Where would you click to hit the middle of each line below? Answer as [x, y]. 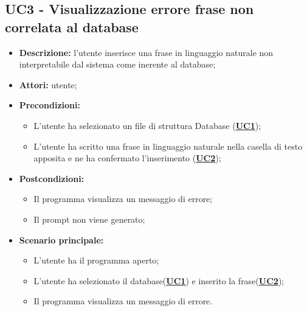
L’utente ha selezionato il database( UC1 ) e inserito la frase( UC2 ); [159, 280]
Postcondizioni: [52, 178]
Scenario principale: [61, 239]
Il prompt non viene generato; [89, 219]
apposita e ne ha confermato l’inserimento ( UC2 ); [127, 158]
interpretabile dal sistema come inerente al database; [117, 64]
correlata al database [72, 26]
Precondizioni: [50, 105]
